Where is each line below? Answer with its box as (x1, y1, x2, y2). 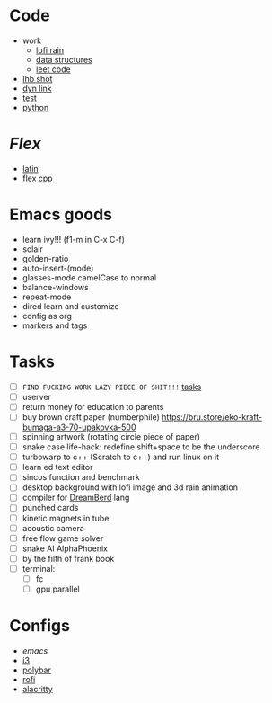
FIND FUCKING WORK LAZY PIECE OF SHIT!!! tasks (22, 381, 202, 392)
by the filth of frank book (22, 553, 115, 564)
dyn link (22, 83, 52, 93)
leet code (35, 64, 71, 75)
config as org (22, 310, 72, 321)
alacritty (22, 683, 54, 694)
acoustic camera (22, 522, 85, 533)
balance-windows (22, 281, 90, 292)
